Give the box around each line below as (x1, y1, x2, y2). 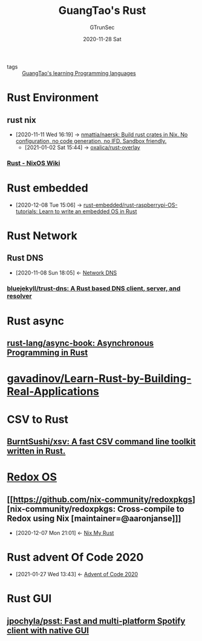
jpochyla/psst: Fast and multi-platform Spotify (7, 616, 186, 626)
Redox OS (7, 470, 57, 484)
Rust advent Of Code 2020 (7, 551, 144, 564)
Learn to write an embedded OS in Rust (39, 207, 137, 215)
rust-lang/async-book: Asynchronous (7, 338, 154, 348)
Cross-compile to (117, 503, 184, 514)
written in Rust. (7, 446, 66, 456)
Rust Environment (7, 91, 99, 105)
